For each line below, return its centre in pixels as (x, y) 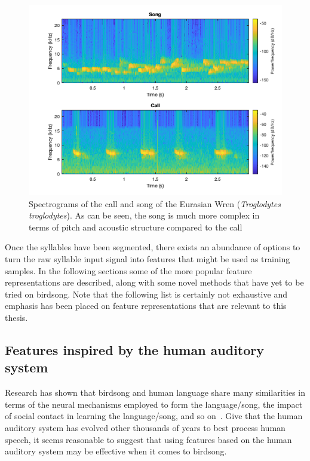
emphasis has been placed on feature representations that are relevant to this (146, 306)
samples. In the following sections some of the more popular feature (128, 270)
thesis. (16, 317)
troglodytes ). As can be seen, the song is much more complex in (144, 215)
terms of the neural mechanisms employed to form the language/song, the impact (154, 404)
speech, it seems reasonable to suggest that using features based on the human (148, 439)
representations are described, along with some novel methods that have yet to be (154, 282)
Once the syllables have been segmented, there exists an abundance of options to (153, 247)
